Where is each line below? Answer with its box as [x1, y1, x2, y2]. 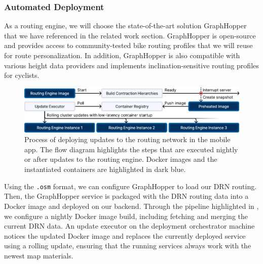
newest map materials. [4, 250, 73, 260]
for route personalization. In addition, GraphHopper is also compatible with [4, 50, 240, 60]
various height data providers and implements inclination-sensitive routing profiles [4, 60, 259, 70]
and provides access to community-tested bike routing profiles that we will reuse [4, 40, 253, 51]
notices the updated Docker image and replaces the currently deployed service [4, 230, 246, 241]
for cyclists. [4, 70, 40, 80]
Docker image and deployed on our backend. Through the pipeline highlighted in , [4, 200, 259, 211]
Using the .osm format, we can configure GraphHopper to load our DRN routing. [4, 181, 257, 191]
